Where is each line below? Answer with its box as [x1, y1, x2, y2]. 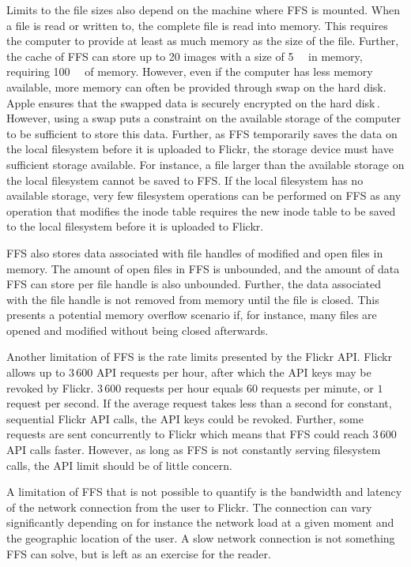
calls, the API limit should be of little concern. [6, 456, 232, 473]
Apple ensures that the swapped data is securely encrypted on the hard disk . [6, 94, 380, 111]
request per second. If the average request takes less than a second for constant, [6, 395, 392, 411]
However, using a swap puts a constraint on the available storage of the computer [6, 110, 402, 126]
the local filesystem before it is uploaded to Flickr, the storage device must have [6, 141, 394, 157]
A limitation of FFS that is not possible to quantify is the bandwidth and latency [6, 483, 402, 500]
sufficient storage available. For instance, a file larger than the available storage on [6, 156, 405, 172]
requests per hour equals [124, 379, 243, 396]
